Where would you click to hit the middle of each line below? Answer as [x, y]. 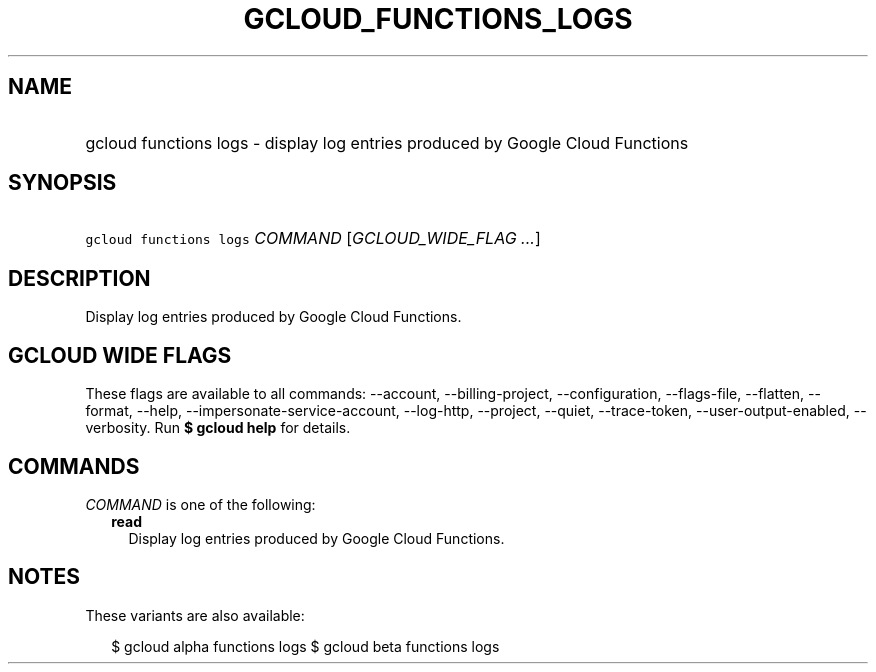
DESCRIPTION [79, 278]
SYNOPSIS [62, 183]
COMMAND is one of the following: [200, 504]
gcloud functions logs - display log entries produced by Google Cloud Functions [387, 142]
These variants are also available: [195, 615]
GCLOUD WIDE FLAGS [120, 355]
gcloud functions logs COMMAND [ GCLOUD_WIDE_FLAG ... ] [313, 238]
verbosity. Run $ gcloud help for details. [218, 428]
